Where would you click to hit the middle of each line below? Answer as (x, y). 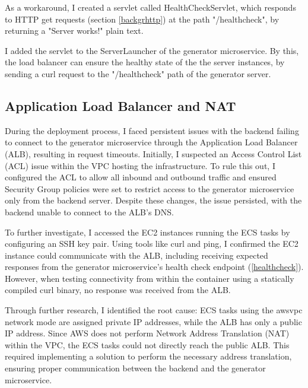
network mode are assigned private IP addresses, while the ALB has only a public (153, 321)
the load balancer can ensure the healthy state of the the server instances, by (145, 62)
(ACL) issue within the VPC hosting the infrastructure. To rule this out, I (140, 165)
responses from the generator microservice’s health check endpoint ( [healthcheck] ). (154, 267)
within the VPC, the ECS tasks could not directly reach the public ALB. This (147, 344)
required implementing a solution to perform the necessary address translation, (148, 356)
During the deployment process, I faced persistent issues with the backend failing (152, 130)
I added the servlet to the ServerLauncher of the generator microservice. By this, (152, 50)
